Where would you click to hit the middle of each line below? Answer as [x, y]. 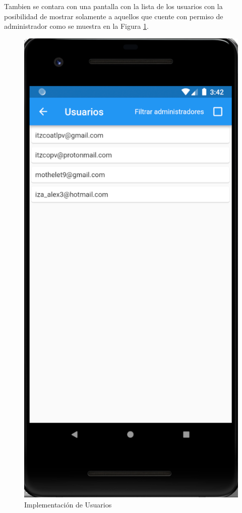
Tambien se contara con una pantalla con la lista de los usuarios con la [113, 6]
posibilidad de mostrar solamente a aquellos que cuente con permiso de [114, 16]
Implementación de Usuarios [68, 504]
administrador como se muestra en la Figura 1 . [76, 26]
